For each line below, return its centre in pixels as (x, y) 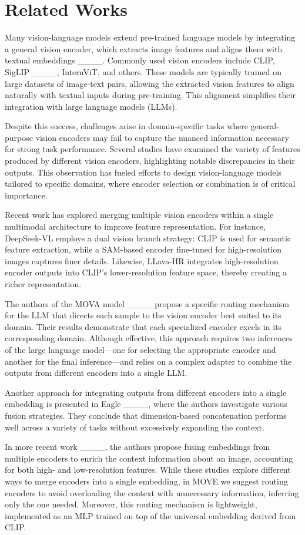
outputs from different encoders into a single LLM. (96, 373)
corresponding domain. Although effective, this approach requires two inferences (149, 338)
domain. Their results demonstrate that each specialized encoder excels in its (143, 326)
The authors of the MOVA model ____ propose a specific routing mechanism (147, 303)
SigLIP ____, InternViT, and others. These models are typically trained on (143, 71)
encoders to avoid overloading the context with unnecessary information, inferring (152, 492)
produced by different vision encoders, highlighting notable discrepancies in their (150, 161)
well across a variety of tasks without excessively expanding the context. (135, 427)
